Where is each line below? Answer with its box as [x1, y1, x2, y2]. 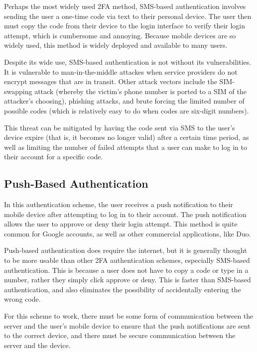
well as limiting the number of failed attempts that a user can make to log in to [4, 141, 247, 152]
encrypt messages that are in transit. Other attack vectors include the [4, 76, 217, 87]
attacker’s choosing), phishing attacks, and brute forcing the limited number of [4, 96, 245, 106]
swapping [4, 86, 32, 96]
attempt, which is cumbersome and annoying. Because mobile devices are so [4, 30, 236, 40]
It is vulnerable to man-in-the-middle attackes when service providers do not [4, 66, 238, 77]
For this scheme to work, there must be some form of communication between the [4, 311, 254, 321]
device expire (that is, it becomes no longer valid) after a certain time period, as [4, 132, 249, 142]
